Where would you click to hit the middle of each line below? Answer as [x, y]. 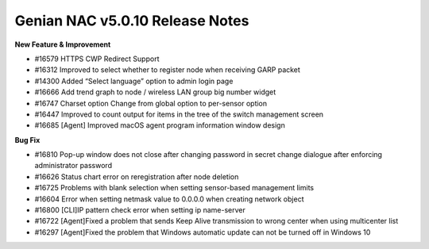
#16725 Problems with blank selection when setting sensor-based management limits [174, 188]
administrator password [73, 166]
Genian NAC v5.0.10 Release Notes [132, 21]
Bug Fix [27, 140]
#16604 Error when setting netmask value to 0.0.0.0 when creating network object [169, 199]
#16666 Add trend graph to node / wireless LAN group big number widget [155, 92]
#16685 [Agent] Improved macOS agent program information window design [160, 125]
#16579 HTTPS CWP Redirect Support [97, 59]
